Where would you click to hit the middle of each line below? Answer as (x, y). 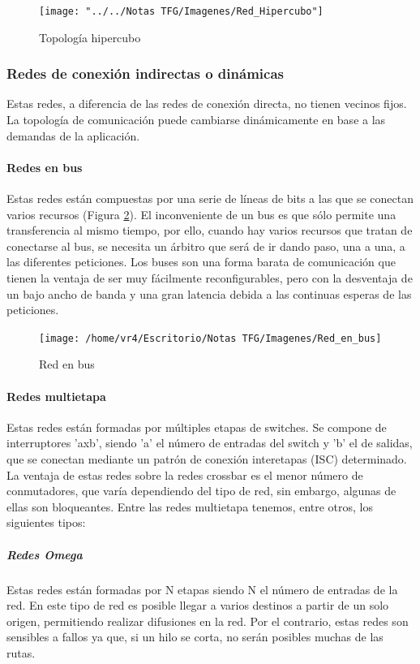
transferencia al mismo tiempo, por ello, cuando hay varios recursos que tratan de (210, 230)
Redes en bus (45, 167)
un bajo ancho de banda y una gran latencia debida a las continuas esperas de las (209, 293)
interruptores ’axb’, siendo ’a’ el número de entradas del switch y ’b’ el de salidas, (210, 443)
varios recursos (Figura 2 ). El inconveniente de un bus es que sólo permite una (201, 214)
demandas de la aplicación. (73, 135)
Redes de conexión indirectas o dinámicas (145, 73)
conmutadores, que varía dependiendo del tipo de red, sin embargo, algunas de (201, 491)
